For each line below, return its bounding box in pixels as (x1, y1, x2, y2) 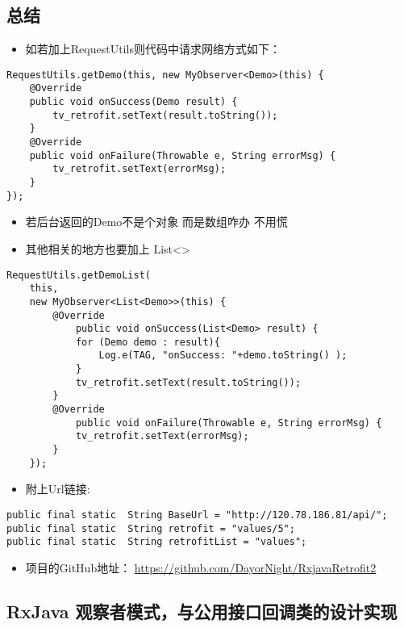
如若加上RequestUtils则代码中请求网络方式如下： (25, 40, 281, 57)
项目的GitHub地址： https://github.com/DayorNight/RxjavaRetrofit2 (25, 559, 377, 576)
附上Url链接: (25, 480, 90, 497)
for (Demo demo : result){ (75, 336, 220, 348)
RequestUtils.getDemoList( (6, 269, 151, 281)
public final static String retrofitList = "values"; (6, 536, 307, 548)
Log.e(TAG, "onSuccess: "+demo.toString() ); (98, 350, 348, 362)
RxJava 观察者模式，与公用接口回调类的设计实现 (6, 598, 398, 623)
